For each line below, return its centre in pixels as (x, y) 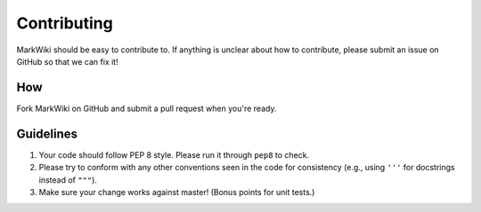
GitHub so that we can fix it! (68, 61)
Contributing (65, 23)
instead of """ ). (68, 180)
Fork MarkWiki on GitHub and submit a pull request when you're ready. (147, 108)
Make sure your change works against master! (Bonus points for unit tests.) (177, 192)
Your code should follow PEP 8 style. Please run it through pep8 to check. (174, 154)
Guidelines (47, 133)
